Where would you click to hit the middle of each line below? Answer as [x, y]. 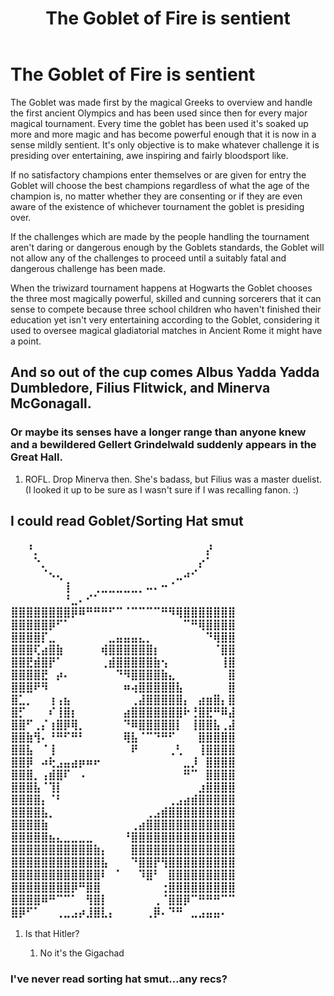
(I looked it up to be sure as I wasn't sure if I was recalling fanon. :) [162, 489]
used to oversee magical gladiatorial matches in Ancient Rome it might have [166, 330]
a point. [26, 341]
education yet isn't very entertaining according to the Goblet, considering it [165, 319]
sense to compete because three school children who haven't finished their [166, 309]
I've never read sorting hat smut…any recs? [119, 979]
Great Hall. [36, 457]
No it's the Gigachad [82, 953]
